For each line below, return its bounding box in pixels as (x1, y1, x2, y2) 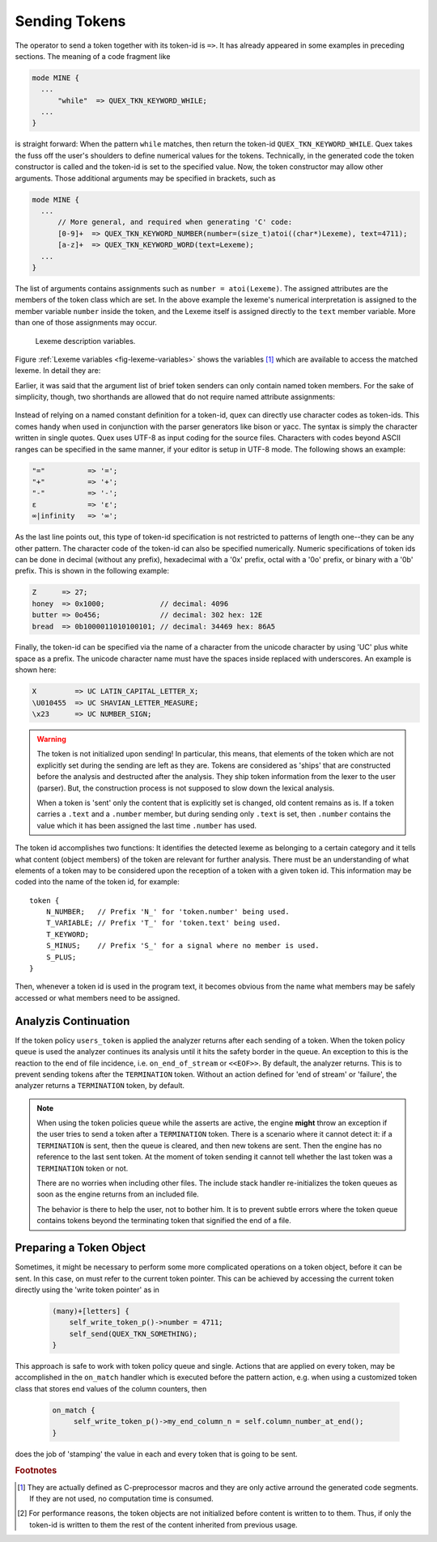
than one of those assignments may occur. (15, 318, 158, 328)
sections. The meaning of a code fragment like (15, 51, 171, 61)
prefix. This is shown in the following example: (15, 566, 170, 576)
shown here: (15, 665, 57, 675)
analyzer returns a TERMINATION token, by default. (15, 1081, 185, 1091)
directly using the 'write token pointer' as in (15, 1285, 159, 1294)
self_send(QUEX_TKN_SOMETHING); (69, 1329, 198, 1338)
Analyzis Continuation (15, 1014, 130, 1027)
